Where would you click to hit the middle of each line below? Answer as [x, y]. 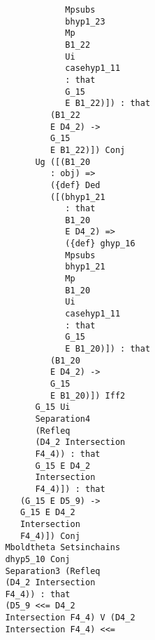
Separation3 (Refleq [53, 571]
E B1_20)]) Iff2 [88, 395]
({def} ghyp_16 [100, 244]
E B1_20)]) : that [108, 349]
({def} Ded [75, 185]
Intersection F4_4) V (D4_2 [70, 618]
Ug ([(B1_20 [63, 162]
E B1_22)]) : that [108, 104]
